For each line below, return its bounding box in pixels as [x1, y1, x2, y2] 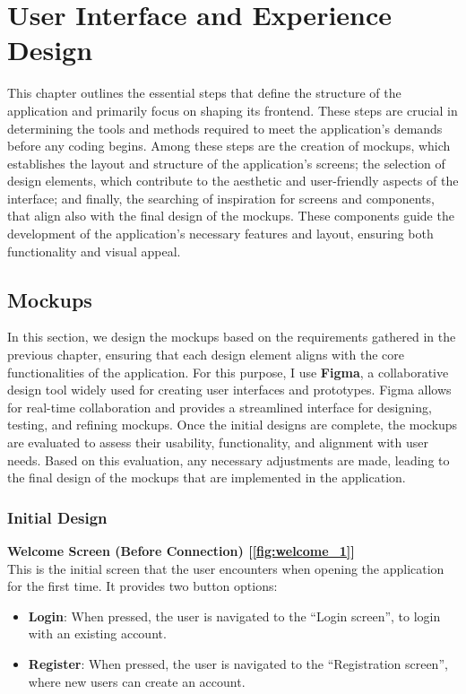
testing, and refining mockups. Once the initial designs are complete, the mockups [7, 415, 458, 434]
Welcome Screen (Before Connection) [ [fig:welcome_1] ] [7, 542, 355, 560]
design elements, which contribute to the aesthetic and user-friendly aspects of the [7, 171, 459, 190]
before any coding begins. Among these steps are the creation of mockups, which [7, 136, 451, 155]
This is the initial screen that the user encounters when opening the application [7, 559, 444, 577]
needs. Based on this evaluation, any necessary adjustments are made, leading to [7, 450, 450, 469]
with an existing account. [28, 624, 167, 643]
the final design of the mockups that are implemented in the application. [7, 468, 406, 487]
